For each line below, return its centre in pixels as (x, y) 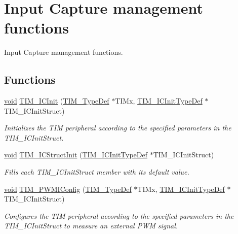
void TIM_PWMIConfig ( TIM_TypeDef (68, 189)
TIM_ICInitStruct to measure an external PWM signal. (91, 226)
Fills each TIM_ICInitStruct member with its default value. (97, 172)
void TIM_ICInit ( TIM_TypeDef (57, 101)
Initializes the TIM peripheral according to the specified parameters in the (118, 128)
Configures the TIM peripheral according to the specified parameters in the (119, 215)
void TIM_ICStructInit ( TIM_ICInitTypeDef (76, 155)
